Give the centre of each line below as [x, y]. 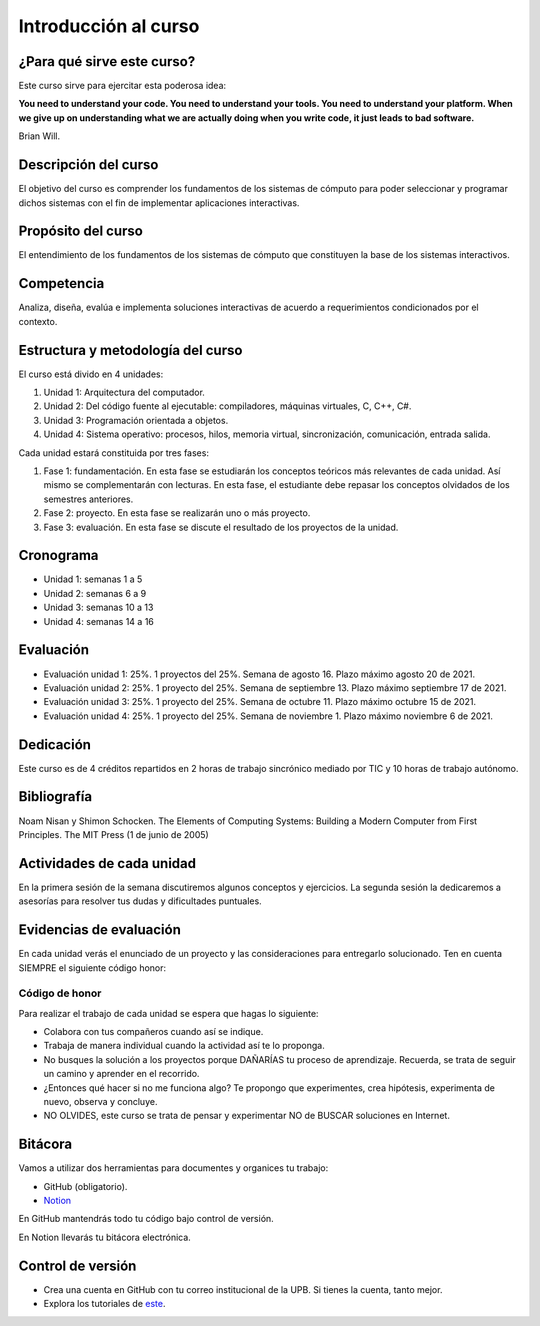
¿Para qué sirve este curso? [107, 61]
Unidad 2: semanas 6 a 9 [95, 593]
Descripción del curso [88, 165]
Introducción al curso [109, 26]
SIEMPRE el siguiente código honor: [92, 967]
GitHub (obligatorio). [85, 1186]
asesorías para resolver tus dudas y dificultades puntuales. [140, 901]
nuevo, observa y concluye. [100, 1101]
